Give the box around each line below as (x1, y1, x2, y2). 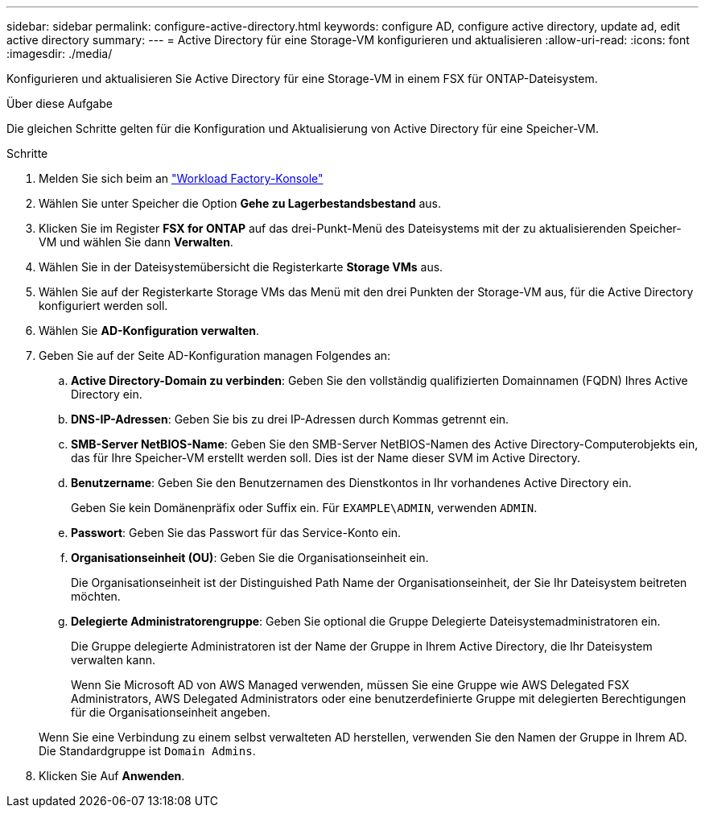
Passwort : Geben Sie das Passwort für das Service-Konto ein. (71, 526, 402, 539)
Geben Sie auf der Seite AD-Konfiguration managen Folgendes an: (39, 349, 391, 362)
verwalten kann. (71, 653, 155, 667)
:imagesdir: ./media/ (6, 47, 113, 60)
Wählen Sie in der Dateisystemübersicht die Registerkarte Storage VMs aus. (39, 260, 443, 274)
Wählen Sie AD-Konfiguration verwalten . (39, 324, 260, 337)
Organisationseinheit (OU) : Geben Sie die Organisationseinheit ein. (71, 551, 429, 564)
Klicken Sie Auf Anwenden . (39, 769, 185, 783)
